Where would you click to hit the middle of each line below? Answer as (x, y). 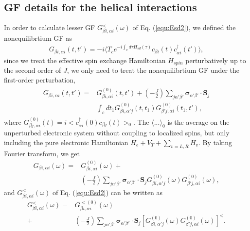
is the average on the (198, 122)
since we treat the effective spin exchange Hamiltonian (85, 60)
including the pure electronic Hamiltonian (66, 142)
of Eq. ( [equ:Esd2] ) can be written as (107, 192)
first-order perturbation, (40, 79)
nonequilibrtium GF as (38, 38)
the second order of (33, 70)
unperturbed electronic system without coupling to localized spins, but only (117, 133)
